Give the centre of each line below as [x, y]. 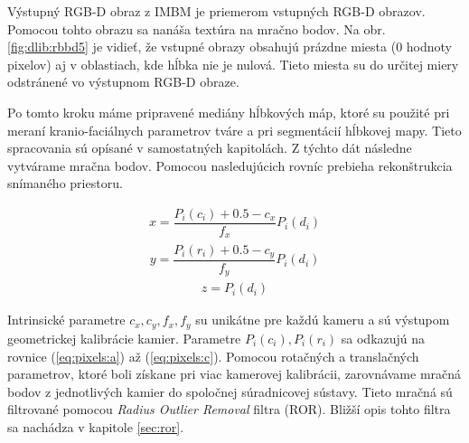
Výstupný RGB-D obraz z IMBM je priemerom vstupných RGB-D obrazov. [216, 11]
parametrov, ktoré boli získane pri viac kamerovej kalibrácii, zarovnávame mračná [234, 374]
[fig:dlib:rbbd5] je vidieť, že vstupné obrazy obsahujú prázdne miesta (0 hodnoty [230, 47]
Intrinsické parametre [66, 320]
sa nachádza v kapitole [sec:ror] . [96, 426]
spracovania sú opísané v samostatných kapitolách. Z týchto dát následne [210, 148]
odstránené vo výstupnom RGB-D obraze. [123, 82]
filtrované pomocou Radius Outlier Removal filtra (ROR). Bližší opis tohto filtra [229, 409]
